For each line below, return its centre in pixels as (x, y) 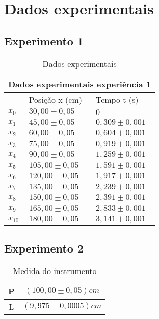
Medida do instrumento (55, 270)
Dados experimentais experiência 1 (80, 84)
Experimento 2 (44, 248)
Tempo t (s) (117, 99)
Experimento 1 (44, 41)
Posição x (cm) (55, 99)
